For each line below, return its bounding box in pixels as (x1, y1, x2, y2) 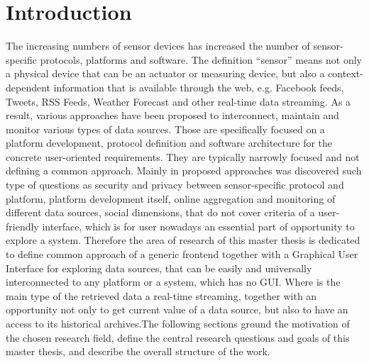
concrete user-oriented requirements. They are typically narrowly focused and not (6, 149, 360, 164)
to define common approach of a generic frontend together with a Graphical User (6, 247, 358, 262)
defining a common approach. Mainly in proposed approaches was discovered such (6, 163, 362, 178)
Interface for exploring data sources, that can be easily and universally (6, 260, 312, 275)
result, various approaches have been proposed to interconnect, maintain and (6, 108, 339, 123)
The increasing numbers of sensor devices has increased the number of (6, 38, 310, 53)
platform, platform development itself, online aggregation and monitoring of (6, 191, 336, 206)
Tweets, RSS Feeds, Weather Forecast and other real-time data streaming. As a (6, 94, 351, 108)
